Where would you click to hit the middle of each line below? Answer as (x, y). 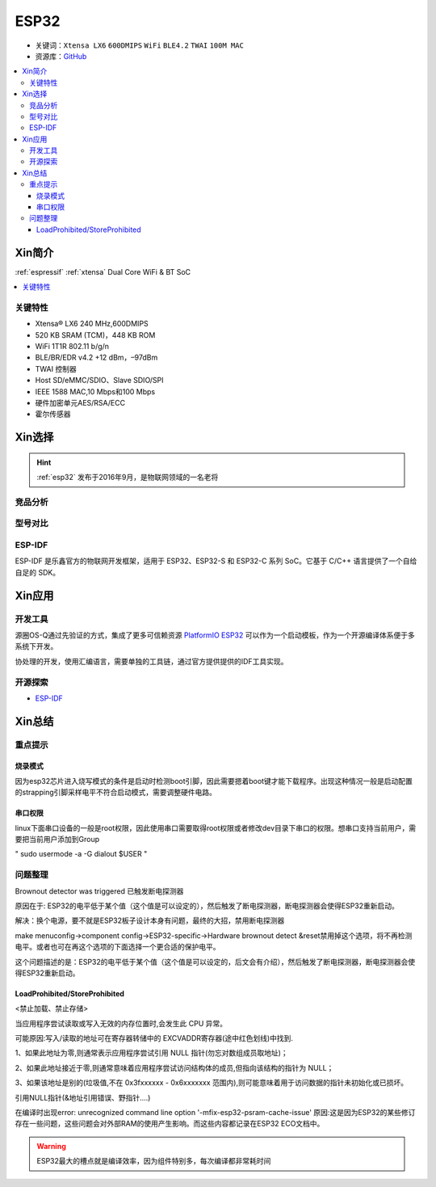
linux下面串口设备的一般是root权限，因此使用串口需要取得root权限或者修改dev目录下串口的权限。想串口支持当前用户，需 (216, 827)
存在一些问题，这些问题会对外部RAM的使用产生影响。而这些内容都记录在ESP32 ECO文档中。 (170, 1124)
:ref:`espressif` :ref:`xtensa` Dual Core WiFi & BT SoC (103, 271)
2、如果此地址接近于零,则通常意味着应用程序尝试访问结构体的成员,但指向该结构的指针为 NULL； (174, 1067)
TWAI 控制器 (56, 368)
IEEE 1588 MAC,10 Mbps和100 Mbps (95, 391)
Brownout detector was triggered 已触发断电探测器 (99, 891)
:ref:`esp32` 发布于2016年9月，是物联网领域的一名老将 (128, 478)
